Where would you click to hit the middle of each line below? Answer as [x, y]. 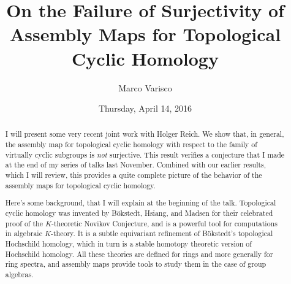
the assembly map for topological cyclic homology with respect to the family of [131, 144]
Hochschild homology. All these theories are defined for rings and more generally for [139, 254]
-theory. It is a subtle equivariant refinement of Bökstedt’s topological [162, 233]
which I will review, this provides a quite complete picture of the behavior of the [134, 175]
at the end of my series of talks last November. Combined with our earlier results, [136, 165]
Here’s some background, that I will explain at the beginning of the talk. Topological [141, 203]
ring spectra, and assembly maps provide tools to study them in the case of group [136, 264]
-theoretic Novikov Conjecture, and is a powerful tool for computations [164, 223]
